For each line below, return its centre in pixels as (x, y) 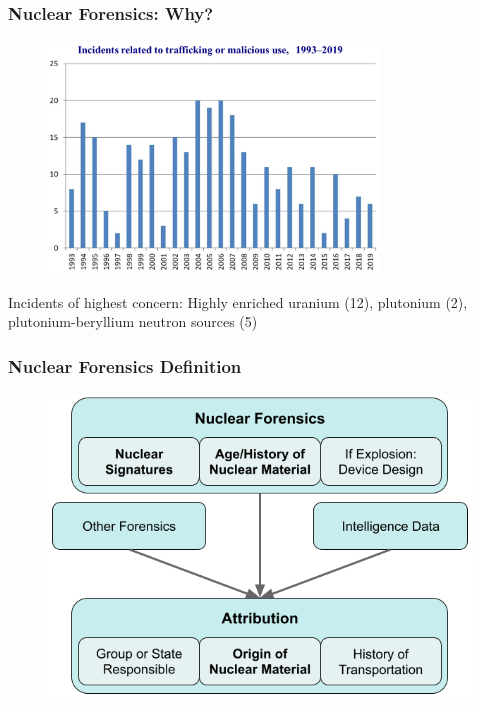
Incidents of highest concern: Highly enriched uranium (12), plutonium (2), (238, 301)
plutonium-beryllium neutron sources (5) (133, 321)
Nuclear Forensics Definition (125, 365)
